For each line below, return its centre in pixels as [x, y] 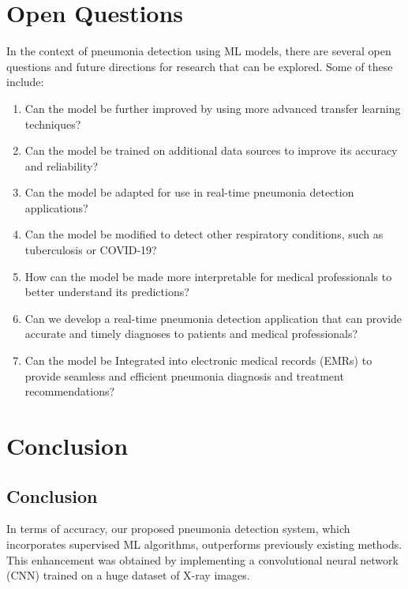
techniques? [53, 124]
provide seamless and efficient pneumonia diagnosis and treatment [184, 375]
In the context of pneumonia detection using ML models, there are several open [199, 51]
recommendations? [70, 391]
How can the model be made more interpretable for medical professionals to [208, 276]
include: [25, 82]
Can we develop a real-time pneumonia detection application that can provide [213, 318]
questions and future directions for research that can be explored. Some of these [200, 66]
